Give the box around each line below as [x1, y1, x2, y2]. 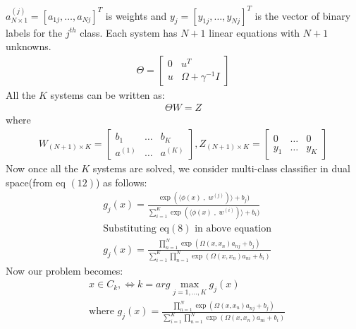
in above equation [195, 223, 272, 234]
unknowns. [6, 39, 51, 54]
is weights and [105, 8, 167, 23]
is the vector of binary [254, 8, 351, 23]
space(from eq [6, 174, 66, 189]
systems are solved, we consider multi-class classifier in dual [92, 160, 350, 175]
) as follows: [96, 174, 147, 189]
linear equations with [209, 25, 300, 40]
